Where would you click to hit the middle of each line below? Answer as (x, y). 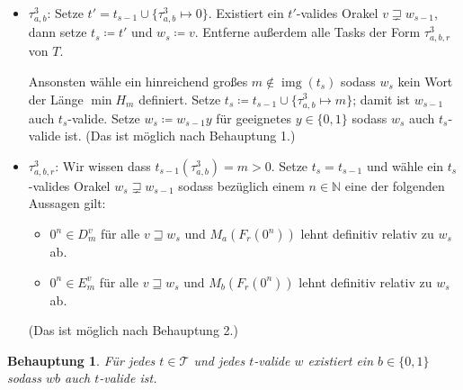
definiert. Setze (180, 99)
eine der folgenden (395, 185)
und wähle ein (405, 165)
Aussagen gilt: (67, 203)
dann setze (58, 32)
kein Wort (425, 81)
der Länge (56, 99)
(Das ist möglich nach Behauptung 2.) (133, 330)
